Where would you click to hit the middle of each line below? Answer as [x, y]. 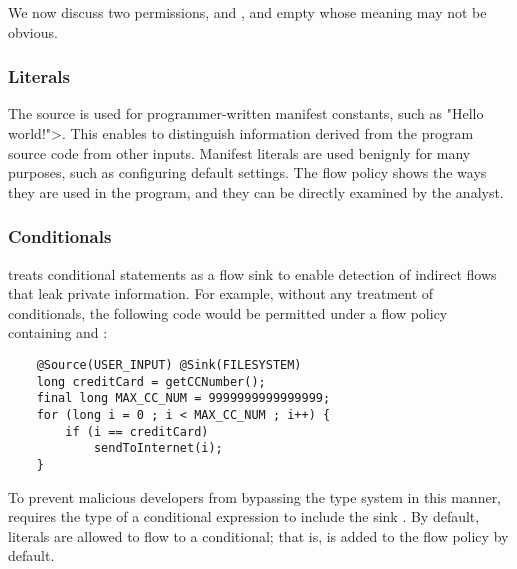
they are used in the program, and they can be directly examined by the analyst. [256, 191]
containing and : [58, 332]
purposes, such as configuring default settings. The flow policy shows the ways [247, 172]
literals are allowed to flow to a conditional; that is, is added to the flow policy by [258, 535]
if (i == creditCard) [137, 431]
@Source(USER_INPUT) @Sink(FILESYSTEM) [169, 364]
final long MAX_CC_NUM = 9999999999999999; [183, 398]
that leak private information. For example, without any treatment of [221, 293]
